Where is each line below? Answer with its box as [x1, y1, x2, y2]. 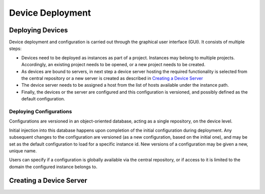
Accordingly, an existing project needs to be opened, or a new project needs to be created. [21, 62, 206, 68]
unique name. [9, 147, 37, 154]
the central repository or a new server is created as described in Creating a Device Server [21, 75, 203, 81]
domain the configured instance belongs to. [9, 164, 98, 170]
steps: [9, 46, 22, 51]
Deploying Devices [9, 26, 68, 34]
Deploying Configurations [9, 108, 72, 115]
